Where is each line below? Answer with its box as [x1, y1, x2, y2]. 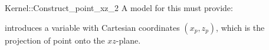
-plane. [116, 34, 141, 46]
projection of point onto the [5, 34, 105, 46]
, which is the [216, 21, 265, 33]
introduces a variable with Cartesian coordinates [5, 21, 180, 33]
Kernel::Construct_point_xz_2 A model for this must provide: [5, 2, 233, 13]
